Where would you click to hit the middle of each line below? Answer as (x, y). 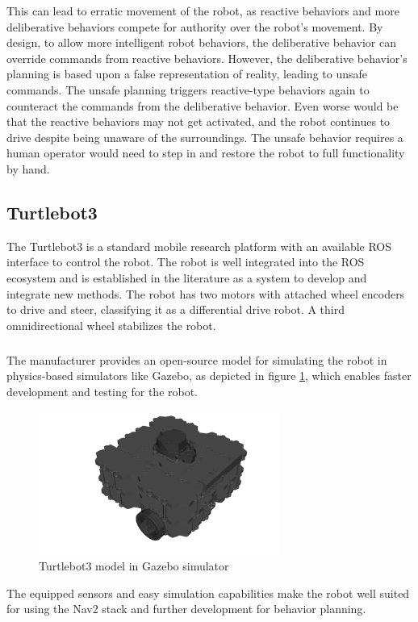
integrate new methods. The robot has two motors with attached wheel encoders (206, 293)
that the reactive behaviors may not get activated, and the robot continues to (199, 121)
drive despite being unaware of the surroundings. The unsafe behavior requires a (205, 137)
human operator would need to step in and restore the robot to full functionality (206, 153)
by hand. (28, 168)
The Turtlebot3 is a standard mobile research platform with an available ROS (199, 246)
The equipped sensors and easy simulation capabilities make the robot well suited (208, 593)
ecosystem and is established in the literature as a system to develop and (187, 277)
